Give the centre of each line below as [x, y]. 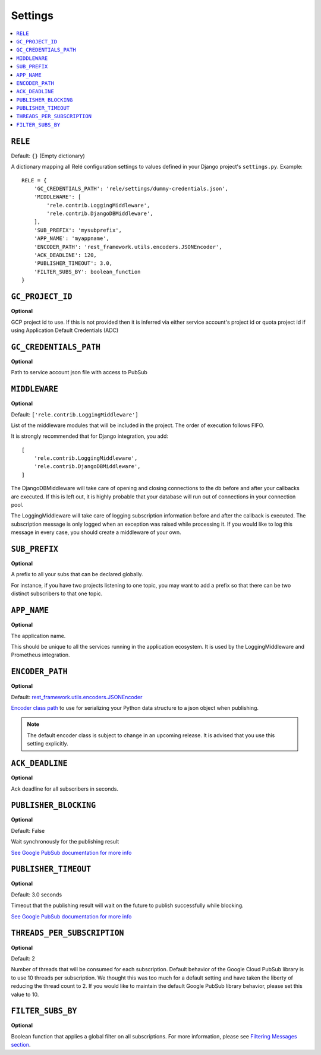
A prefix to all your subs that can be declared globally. [77, 574]
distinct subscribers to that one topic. [57, 593]
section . [21, 1045]
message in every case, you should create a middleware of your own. [96, 532]
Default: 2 [23, 958]
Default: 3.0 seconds [37, 895]
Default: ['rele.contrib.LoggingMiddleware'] [75, 414]
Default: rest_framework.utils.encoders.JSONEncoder [77, 697]
